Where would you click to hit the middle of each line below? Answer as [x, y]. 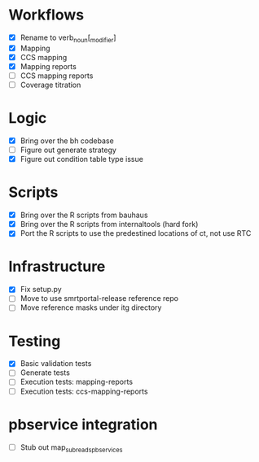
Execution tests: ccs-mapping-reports [84, 391]
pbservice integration [83, 424]
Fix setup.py [41, 290]
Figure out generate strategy [68, 150]
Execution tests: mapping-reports [76, 382]
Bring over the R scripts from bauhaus [84, 215]
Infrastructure [57, 267]
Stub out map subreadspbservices [71, 448]
